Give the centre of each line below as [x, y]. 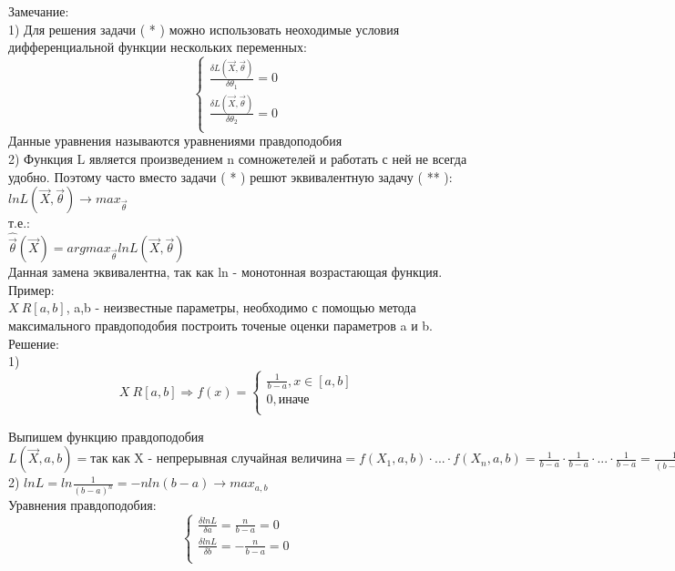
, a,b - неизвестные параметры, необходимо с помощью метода [241, 307]
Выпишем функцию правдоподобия [106, 436]
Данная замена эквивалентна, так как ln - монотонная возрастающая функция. [225, 272]
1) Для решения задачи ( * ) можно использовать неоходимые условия [204, 29]
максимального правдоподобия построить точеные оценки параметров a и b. [220, 326]
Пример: [31, 289]
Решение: [34, 343]
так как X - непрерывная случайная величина [216, 459]
